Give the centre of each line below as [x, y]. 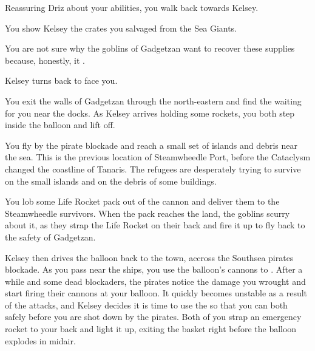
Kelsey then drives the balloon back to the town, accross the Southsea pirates [149, 257]
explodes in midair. [40, 340]
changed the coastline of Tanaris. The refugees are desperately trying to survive [153, 169]
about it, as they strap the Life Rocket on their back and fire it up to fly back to [155, 225]
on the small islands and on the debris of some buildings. [111, 181]
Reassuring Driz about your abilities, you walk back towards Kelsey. [132, 7]
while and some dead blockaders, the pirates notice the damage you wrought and [155, 281]
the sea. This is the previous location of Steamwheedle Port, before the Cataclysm [158, 157]
